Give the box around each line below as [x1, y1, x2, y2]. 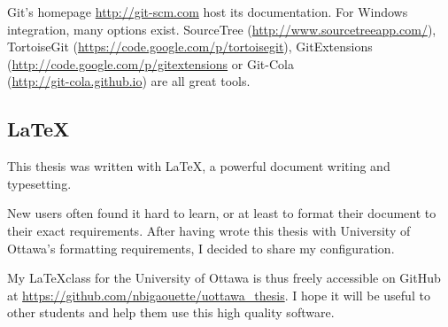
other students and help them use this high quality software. [7, 303, 335, 322]
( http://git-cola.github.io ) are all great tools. [7, 72, 251, 90]
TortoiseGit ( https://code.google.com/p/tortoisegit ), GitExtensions [7, 37, 373, 56]
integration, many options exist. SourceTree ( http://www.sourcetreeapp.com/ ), [7, 19, 436, 38]
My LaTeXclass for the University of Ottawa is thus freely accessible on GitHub [7, 269, 441, 287]
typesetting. [7, 174, 72, 192]
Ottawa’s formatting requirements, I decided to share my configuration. [7, 238, 395, 257]
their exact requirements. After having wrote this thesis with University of [7, 221, 411, 239]
